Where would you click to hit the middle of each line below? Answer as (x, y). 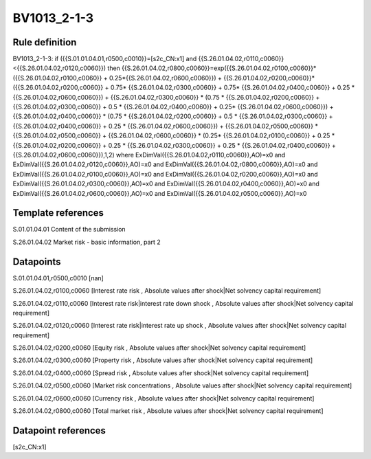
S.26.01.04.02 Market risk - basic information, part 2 (87, 242)
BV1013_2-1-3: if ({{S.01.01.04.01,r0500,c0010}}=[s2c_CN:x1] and (105, 59)
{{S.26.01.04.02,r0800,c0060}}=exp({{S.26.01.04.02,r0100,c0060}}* (219, 68)
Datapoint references (59, 430)
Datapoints (37, 261)
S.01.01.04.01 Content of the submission (69, 229)
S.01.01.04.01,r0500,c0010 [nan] (58, 278)
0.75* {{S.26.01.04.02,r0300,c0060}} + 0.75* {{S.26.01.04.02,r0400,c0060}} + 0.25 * (233, 88)
